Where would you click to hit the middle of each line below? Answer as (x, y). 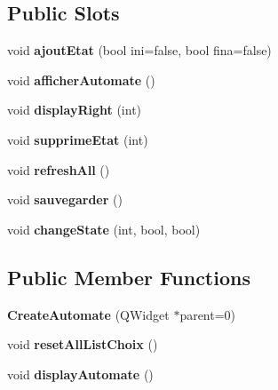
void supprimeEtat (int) (78, 139)
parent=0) (208, 314)
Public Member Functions (129, 277)
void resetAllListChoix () (83, 344)
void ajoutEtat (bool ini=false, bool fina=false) (139, 50)
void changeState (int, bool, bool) (104, 229)
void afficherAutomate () (81, 80)
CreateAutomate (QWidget (88, 314)
